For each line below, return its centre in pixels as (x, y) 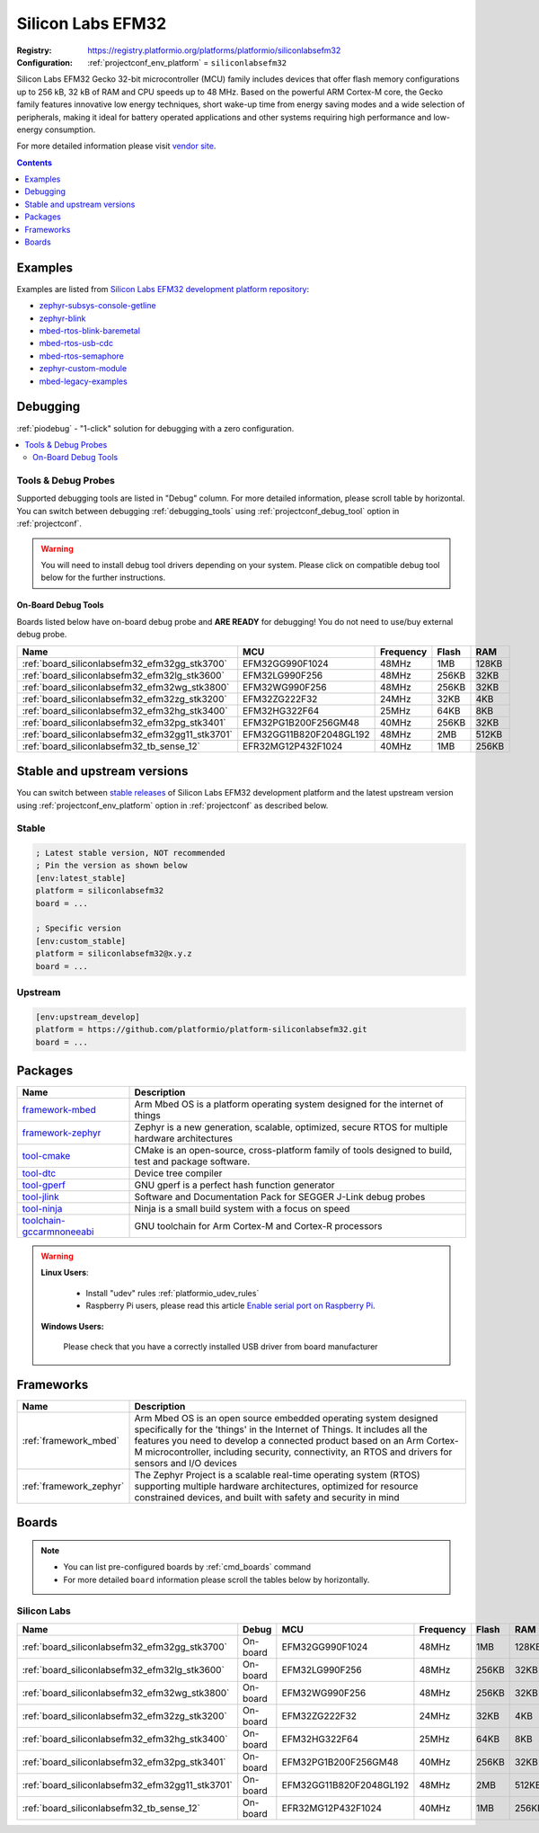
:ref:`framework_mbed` (71, 1440)
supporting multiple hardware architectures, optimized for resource (276, 1486)
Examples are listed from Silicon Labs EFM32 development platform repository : (163, 289)
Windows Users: (72, 1326)
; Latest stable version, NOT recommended (130, 853)
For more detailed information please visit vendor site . (116, 146)
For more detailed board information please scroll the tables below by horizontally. (216, 1579)
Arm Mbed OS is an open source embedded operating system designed (286, 1418)
